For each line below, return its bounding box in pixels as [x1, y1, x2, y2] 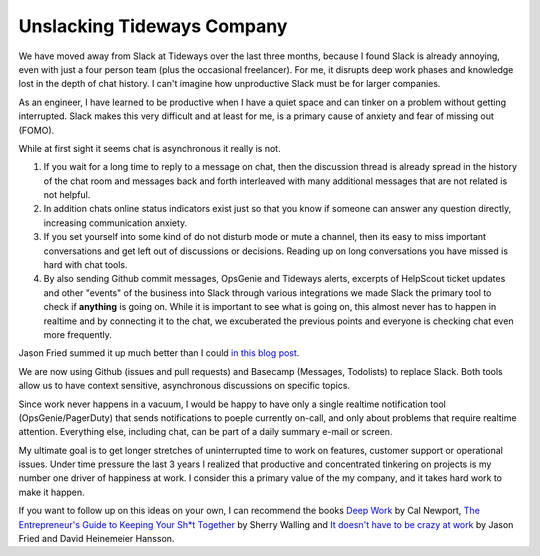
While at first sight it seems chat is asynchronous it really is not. [18, 142, 281, 154]
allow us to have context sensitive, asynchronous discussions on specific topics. [18, 380, 350, 392]
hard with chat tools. [43, 259, 129, 271]
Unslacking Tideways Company [18, 15, 288, 37]
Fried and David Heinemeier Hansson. [18, 533, 175, 545]
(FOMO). [18, 124, 55, 136]
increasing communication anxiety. [43, 216, 188, 229]
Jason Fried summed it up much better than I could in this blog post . [18, 347, 300, 359]
